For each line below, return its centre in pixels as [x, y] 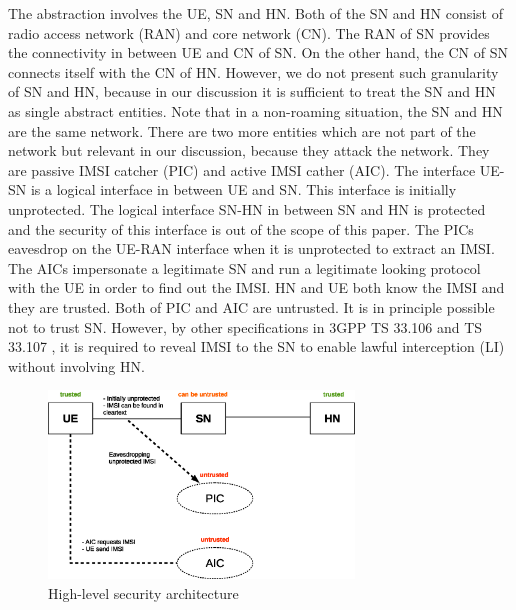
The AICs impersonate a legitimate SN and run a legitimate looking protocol [244, 267]
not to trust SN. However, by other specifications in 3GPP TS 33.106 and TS [245, 326]
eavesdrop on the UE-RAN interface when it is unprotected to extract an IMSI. [251, 248]
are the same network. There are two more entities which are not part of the [242, 130]
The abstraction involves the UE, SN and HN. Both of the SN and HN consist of [256, 13]
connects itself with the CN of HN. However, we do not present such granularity [253, 71]
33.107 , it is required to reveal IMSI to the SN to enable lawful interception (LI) [256, 346]
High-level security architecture [143, 592]
